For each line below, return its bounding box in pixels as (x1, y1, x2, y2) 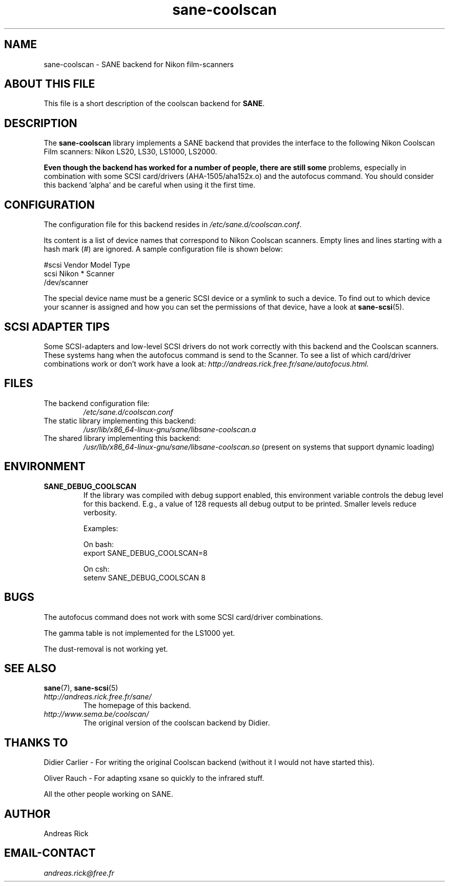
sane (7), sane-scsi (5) (44, 683, 118, 693)
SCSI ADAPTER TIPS (4, 320, 110, 333)
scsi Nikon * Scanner (44, 269, 115, 278)
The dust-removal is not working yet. (44, 644, 168, 653)
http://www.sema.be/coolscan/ (44, 710, 149, 719)
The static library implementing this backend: (44, 416, 196, 425)
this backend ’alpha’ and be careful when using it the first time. (44, 180, 256, 190)
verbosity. (83, 508, 117, 517)
